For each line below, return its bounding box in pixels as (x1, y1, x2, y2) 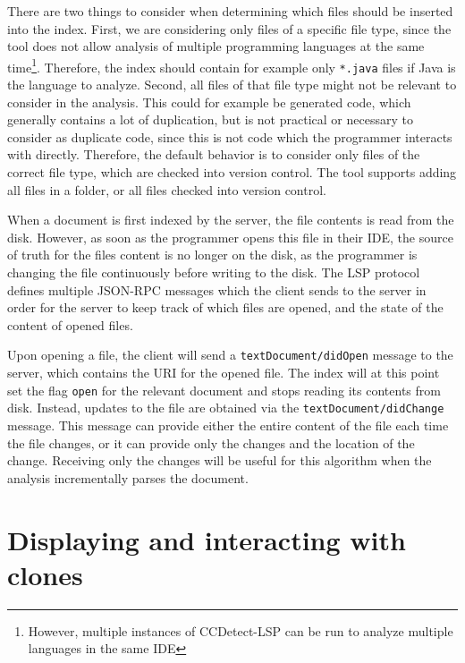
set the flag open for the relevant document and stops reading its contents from (7, 380, 441, 399)
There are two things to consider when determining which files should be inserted (7, 2, 453, 20)
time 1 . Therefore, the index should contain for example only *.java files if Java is (7, 55, 456, 76)
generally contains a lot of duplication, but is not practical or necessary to (7, 110, 413, 129)
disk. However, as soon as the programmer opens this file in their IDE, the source (7, 227, 453, 246)
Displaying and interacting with (7, 521, 406, 557)
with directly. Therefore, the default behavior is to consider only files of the (7, 145, 420, 164)
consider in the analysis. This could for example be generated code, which (7, 92, 411, 111)
